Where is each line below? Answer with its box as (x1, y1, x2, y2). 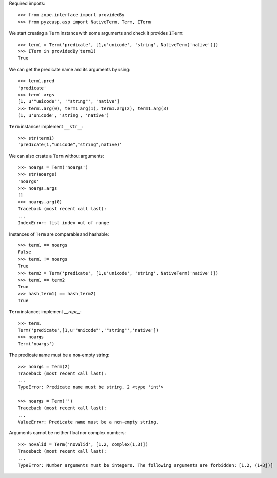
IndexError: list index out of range (18, 220, 110, 226)
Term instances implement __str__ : (9, 124, 84, 130)
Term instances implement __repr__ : (9, 309, 82, 315)
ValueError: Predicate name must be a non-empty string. (18, 419, 159, 425)
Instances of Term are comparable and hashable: (9, 231, 109, 237)
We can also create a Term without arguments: (9, 153, 104, 159)
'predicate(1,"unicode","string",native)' (18, 142, 122, 148)
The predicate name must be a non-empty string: (9, 352, 110, 358)
